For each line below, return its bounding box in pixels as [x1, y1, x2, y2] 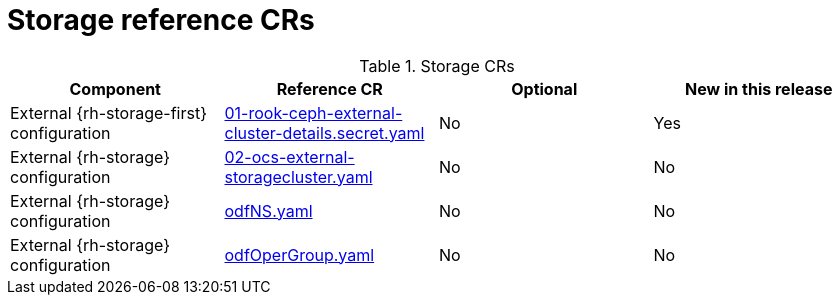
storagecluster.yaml [224, 166, 373, 187]
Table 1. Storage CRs [359, 55, 515, 76]
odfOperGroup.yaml [224, 244, 375, 265]
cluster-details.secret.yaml [224, 122, 425, 143]
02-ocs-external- [224, 146, 355, 167]
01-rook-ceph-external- [224, 102, 403, 123]
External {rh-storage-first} [10, 102, 208, 123]
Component [69, 78, 161, 99]
